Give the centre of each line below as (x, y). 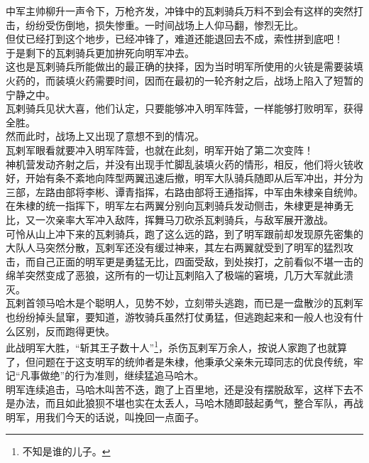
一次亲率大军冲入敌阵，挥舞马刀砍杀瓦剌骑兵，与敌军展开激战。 (184, 219)
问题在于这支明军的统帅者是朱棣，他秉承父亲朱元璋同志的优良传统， (194, 361)
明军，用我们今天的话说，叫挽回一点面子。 (105, 416)
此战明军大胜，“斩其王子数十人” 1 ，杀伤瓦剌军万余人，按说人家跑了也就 (172, 346)
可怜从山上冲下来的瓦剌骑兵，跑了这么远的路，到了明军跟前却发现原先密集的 (184, 233)
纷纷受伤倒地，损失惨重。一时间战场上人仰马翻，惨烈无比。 (164, 24)
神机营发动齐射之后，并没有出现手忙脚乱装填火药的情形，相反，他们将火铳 (180, 164)
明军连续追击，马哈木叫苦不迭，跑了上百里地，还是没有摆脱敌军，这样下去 (180, 389)
